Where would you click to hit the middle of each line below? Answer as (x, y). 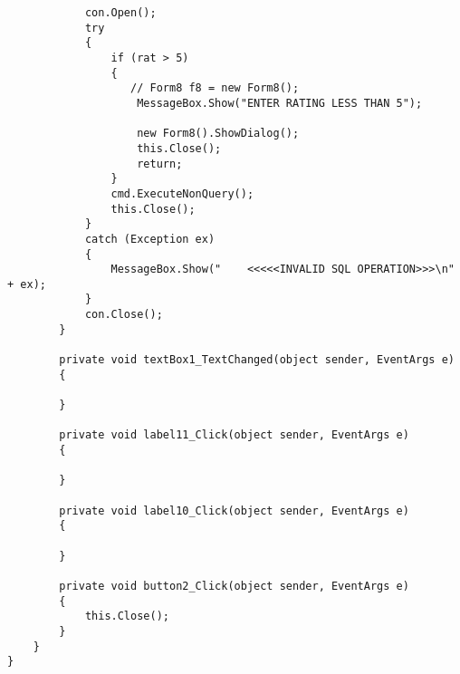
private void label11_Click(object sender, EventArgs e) (234, 435)
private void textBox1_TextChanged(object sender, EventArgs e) (257, 360)
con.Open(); (120, 13)
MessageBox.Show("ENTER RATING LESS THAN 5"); (280, 103)
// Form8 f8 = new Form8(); (215, 88)
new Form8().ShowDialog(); (218, 134)
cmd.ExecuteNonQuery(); (182, 193)
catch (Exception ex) (150, 239)
